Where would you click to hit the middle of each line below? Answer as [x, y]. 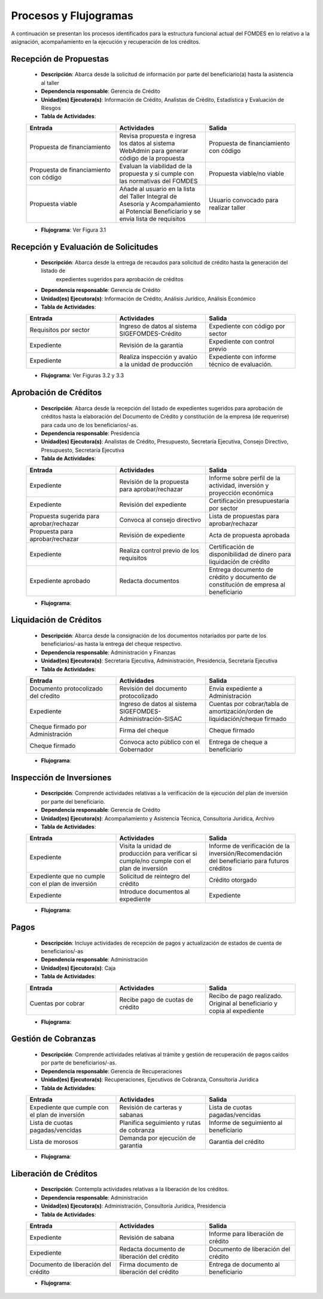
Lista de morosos [54, 1142]
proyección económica [241, 492]
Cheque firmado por [58, 726]
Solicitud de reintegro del [155, 877]
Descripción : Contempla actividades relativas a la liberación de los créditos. [135, 1189]
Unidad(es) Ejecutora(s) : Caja [78, 968]
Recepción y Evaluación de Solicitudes [85, 247]
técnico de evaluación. [241, 364]
